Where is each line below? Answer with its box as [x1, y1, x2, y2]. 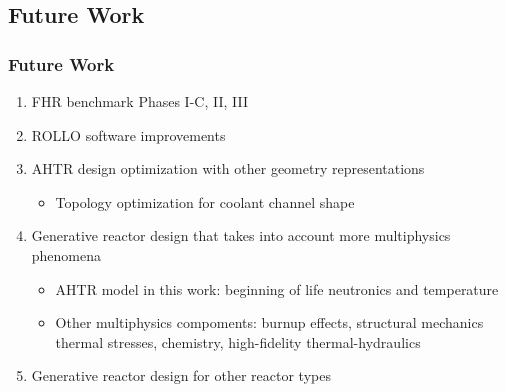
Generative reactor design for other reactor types [31, 365, 331, 386]
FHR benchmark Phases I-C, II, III [31, 91, 248, 111]
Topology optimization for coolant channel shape [55, 191, 355, 212]
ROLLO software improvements [31, 124, 226, 145]
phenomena [31, 244, 102, 265]
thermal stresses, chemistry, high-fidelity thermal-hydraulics [55, 331, 421, 352]
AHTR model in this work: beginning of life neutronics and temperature [55, 278, 499, 299]
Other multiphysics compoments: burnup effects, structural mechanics [55, 312, 484, 333]
